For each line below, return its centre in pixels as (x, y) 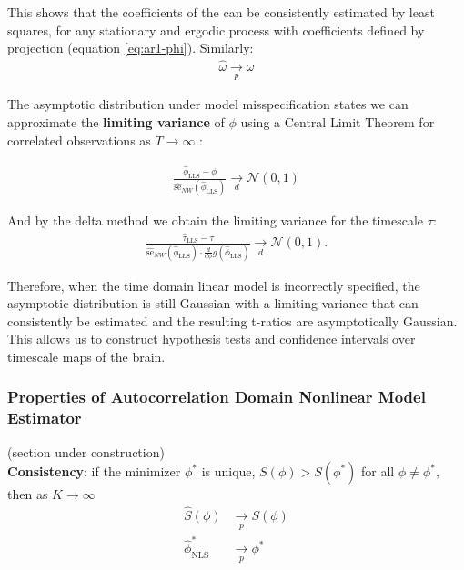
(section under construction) (86, 451)
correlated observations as (79, 140)
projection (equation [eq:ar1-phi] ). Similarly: (131, 48)
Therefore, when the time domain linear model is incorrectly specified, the (214, 285)
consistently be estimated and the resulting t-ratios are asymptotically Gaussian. (232, 320)
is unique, (228, 471)
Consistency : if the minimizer (94, 471)
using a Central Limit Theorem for (338, 122)
